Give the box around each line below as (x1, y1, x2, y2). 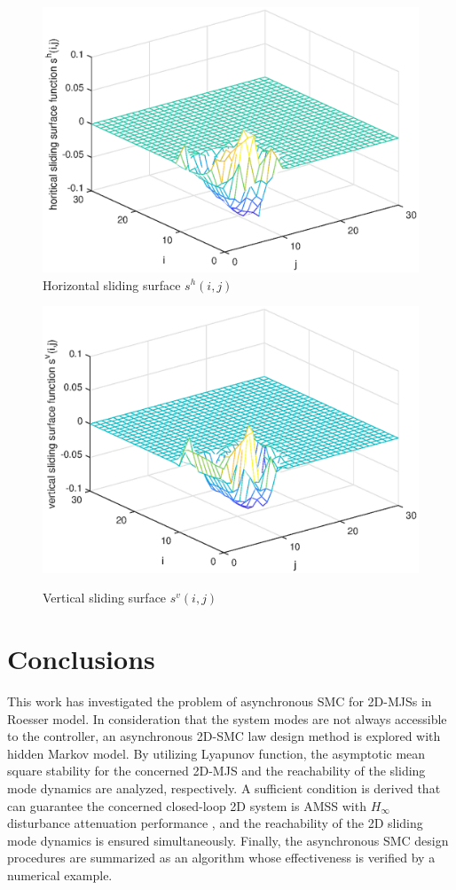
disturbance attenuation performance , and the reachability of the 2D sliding (7, 814, 423, 832)
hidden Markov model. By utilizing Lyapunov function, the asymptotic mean (7, 744, 426, 762)
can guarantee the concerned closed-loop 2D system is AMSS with (7, 796, 366, 815)
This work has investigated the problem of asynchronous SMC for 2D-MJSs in (7, 692, 432, 711)
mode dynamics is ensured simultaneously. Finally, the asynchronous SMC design (7, 831, 449, 849)
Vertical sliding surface (43, 588, 167, 607)
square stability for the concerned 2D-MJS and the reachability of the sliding (7, 761, 426, 780)
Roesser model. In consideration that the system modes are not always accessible (7, 709, 447, 728)
